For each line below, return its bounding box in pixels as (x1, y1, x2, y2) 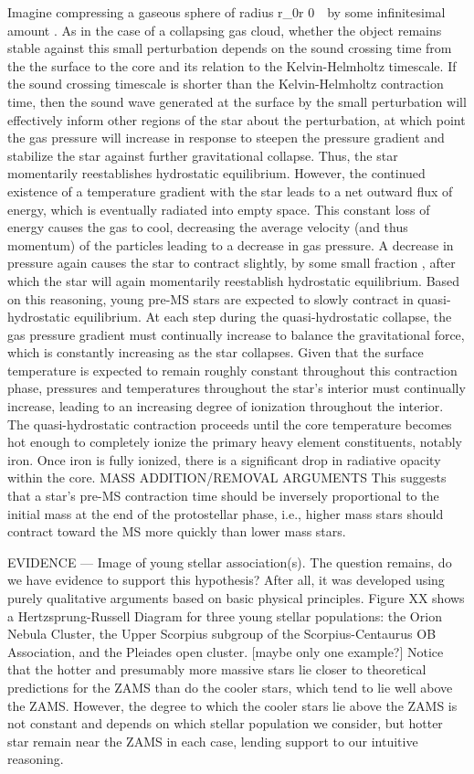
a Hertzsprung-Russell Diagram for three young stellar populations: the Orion (7, 606, 442, 625)
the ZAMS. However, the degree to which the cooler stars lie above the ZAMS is (7, 695, 458, 715)
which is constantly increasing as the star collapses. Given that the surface (7, 343, 424, 362)
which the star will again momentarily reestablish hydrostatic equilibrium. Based (7, 270, 460, 290)
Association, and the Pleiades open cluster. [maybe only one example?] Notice (7, 641, 444, 661)
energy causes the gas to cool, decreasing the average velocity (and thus (7, 217, 408, 237)
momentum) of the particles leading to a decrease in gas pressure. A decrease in (7, 235, 454, 254)
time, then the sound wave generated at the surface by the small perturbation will (7, 91, 467, 111)
